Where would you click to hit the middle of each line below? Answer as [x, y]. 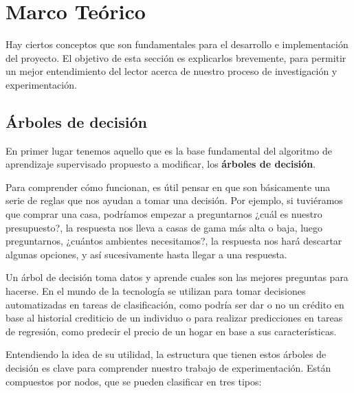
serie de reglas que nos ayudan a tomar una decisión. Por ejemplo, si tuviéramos [174, 200]
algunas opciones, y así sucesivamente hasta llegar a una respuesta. [146, 254]
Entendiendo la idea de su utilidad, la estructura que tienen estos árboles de [166, 354]
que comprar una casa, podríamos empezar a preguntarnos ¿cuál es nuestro [164, 214]
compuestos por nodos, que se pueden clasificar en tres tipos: [134, 381]
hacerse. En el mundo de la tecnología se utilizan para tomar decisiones [156, 291]
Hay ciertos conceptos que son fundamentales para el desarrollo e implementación [177, 44]
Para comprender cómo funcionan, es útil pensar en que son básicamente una [168, 187]
